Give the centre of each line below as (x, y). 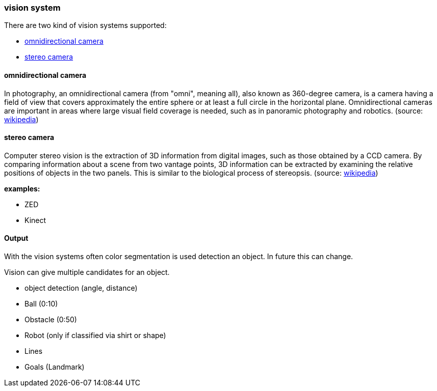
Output (16, 238)
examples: (22, 188)
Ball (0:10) (41, 304)
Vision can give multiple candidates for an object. (87, 272)
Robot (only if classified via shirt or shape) (95, 336)
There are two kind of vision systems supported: (85, 25)
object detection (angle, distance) (81, 288)
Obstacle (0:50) (51, 320)
